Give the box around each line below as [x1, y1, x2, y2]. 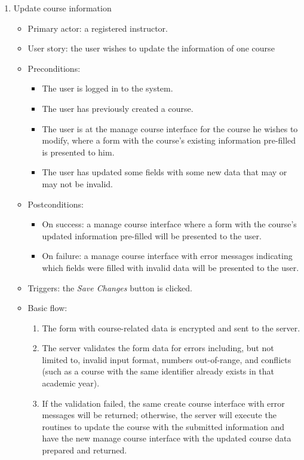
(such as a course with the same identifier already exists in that [42, 365, 275, 377]
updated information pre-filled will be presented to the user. [42, 229, 262, 242]
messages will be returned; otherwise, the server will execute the [42, 409, 277, 421]
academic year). [42, 377, 100, 389]
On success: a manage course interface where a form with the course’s [42, 218, 297, 230]
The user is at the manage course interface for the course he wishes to [42, 122, 298, 135]
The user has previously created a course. [42, 102, 194, 114]
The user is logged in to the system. [42, 82, 173, 95]
